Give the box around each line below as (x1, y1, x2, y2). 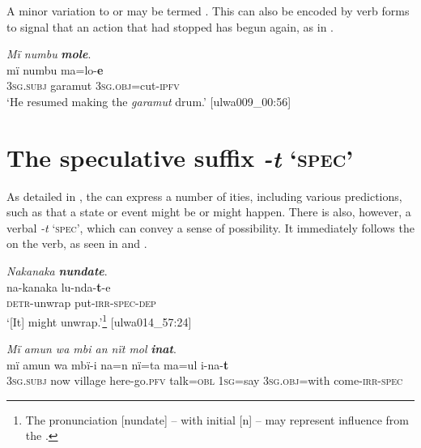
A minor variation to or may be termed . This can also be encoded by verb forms (6, 2, 410, 19)
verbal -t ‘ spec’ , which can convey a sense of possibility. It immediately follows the (6, 219, 415, 236)
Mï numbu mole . (6, 45, 91, 62)
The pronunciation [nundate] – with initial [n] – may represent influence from (25, 411, 409, 428)
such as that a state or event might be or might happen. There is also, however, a (6, 203, 411, 220)
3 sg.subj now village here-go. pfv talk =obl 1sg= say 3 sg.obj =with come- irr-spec (6, 372, 403, 389)
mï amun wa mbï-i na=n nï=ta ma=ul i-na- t (6, 356, 229, 373)
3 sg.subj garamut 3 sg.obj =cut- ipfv (6, 77, 180, 94)
